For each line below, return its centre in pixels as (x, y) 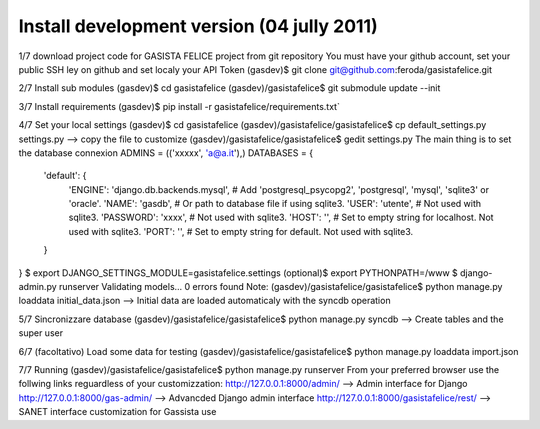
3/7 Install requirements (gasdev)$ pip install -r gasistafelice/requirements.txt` (179, 106)
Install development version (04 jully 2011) (198, 26)
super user (41, 333)
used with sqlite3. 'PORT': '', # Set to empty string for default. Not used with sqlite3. (241, 231)
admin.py (37, 287)
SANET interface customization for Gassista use (117, 412)
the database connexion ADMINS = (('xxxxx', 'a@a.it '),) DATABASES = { (166, 152)
